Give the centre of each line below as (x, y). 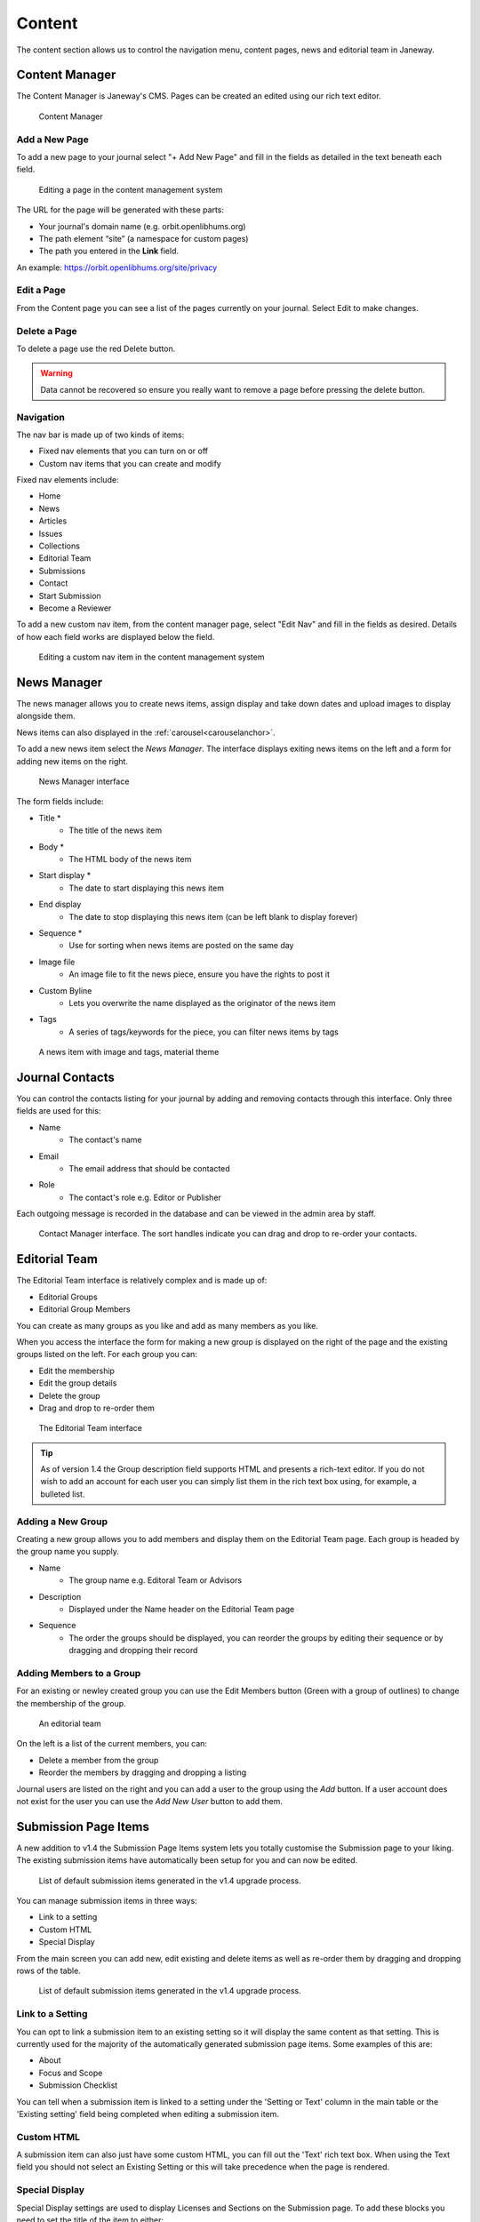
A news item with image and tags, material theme (129, 1052)
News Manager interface (84, 781)
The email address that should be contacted (149, 1168)
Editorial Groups (68, 1297)
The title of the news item (116, 830)
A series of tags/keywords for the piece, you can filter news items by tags (204, 1032)
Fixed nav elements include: (68, 480)
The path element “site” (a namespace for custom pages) (144, 238)
